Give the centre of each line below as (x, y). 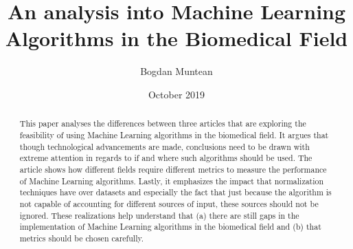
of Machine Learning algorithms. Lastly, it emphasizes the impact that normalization (172, 181)
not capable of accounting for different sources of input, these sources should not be (169, 203)
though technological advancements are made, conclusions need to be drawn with (164, 146)
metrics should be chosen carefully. (82, 238)
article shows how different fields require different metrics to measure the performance (173, 169)
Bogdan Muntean (176, 71)
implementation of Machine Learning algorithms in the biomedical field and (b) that (170, 227)
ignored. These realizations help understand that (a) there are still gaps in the (159, 215)
